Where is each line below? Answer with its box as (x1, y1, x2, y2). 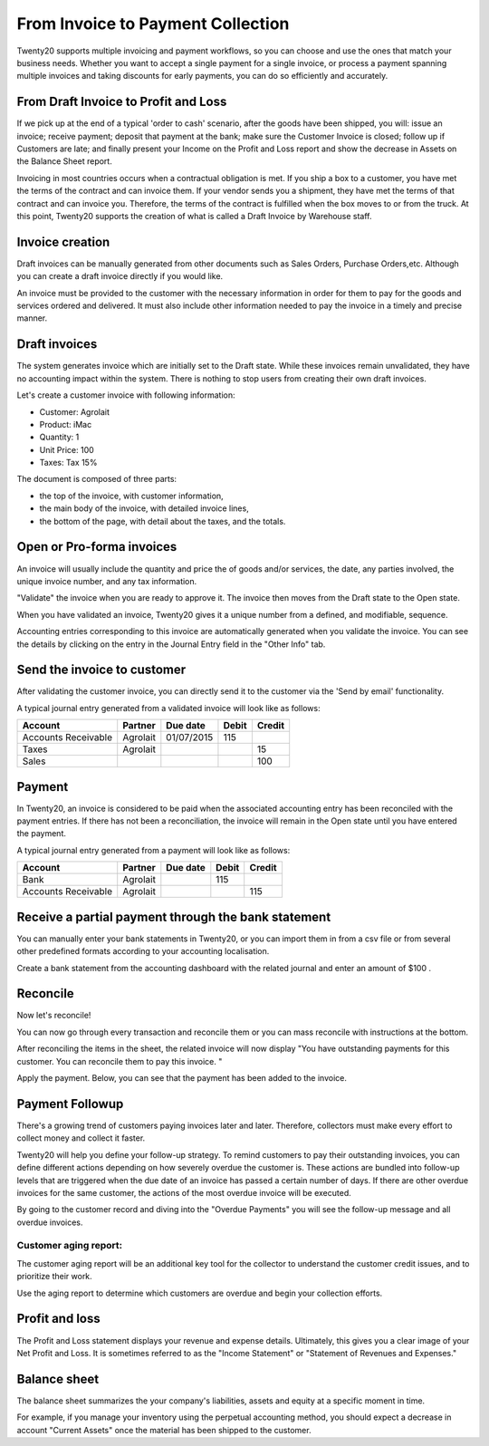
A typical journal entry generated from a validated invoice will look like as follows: (16, 702, 321, 713)
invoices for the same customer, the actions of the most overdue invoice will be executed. (16, 1187, 352, 1198)
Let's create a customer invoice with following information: (16, 390, 235, 400)
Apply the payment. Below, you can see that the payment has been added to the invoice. (16, 1073, 348, 1084)
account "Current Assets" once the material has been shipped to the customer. (16, 1424, 312, 1435)
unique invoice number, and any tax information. (16, 575, 197, 586)
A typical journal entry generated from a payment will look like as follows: (16, 844, 291, 855)
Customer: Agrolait (39, 406, 110, 417)
